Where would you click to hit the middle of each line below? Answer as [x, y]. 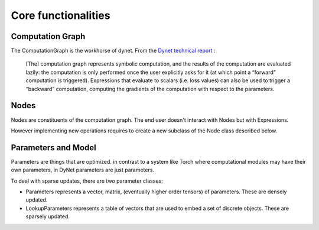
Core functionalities [61, 15]
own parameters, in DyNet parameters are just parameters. [83, 170]
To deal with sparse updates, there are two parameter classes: [87, 181]
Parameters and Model [54, 148]
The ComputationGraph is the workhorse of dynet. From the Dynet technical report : [113, 51]
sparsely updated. [48, 216]
